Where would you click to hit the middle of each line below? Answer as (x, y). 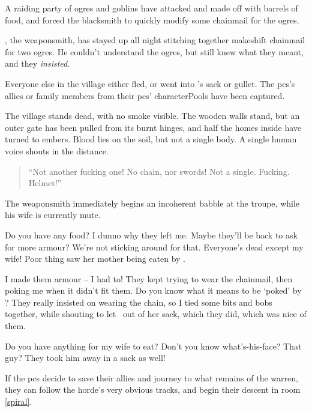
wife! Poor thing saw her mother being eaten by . (95, 259)
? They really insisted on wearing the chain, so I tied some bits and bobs (139, 302)
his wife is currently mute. (53, 215)
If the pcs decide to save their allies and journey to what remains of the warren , (151, 377)
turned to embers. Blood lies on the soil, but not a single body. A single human (151, 139)
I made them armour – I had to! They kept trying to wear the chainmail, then (149, 278)
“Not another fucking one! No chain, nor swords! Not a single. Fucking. (159, 171)
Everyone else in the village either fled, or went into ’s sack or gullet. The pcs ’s (150, 83)
